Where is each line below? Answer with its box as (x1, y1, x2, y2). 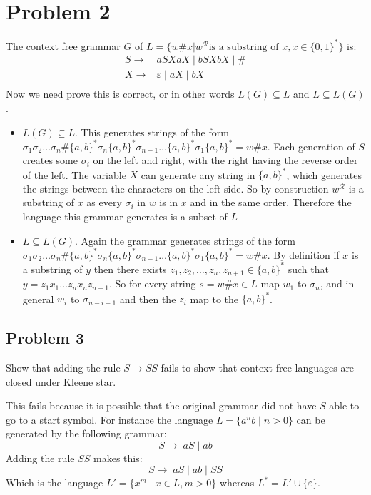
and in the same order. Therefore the (190, 195, 352, 210)
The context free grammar (6, 38, 121, 53)
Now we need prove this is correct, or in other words (6, 86, 235, 101)
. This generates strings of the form (75, 124, 229, 139)
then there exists (93, 261, 167, 276)
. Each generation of (267, 138, 355, 153)
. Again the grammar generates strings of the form (75, 233, 295, 247)
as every (86, 195, 122, 210)
